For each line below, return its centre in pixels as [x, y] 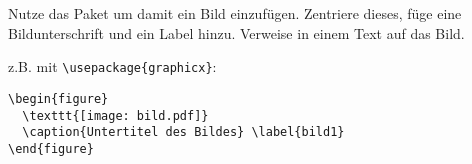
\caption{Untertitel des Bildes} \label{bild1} [183, 132]
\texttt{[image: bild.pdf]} [115, 115]
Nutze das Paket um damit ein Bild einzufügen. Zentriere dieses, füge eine [235, 13]
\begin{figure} [58, 98]
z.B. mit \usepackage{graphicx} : [112, 66]
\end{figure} [51, 148]
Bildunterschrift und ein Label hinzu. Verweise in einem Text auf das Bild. [236, 32]
